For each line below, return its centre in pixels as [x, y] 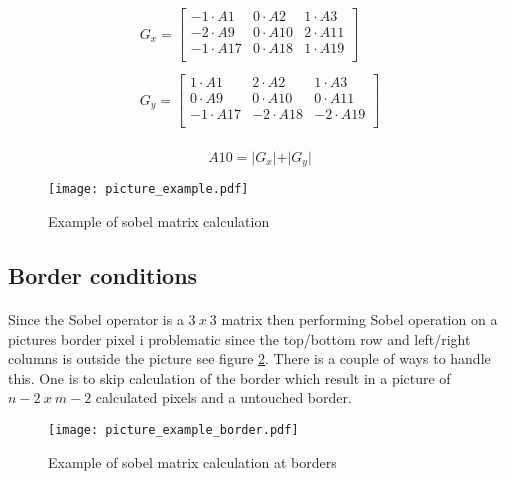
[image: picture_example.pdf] [148, 189]
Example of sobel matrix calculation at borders [192, 461]
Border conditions [103, 275]
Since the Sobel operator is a [96, 319]
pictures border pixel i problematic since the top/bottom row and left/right [239, 338]
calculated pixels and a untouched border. [223, 397]
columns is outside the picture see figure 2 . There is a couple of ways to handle [249, 358]
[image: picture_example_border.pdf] [173, 429]
